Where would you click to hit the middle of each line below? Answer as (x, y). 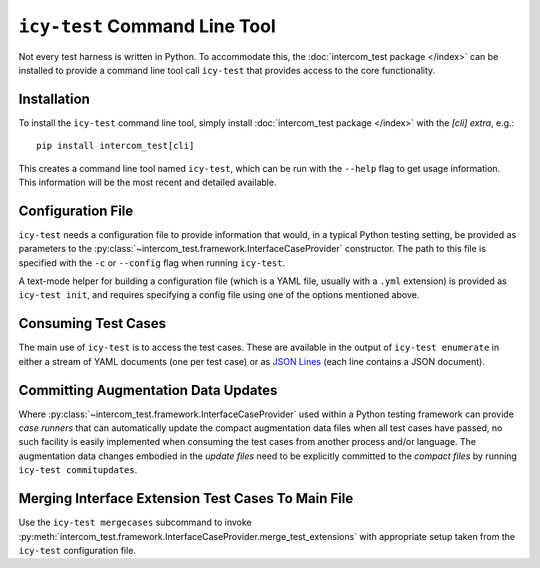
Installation (54, 98)
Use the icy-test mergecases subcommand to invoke (135, 522)
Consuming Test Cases (92, 323)
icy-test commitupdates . (78, 470)
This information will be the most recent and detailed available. (147, 182)
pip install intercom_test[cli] (115, 146)
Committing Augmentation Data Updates (148, 390)
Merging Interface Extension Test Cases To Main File (186, 498)
